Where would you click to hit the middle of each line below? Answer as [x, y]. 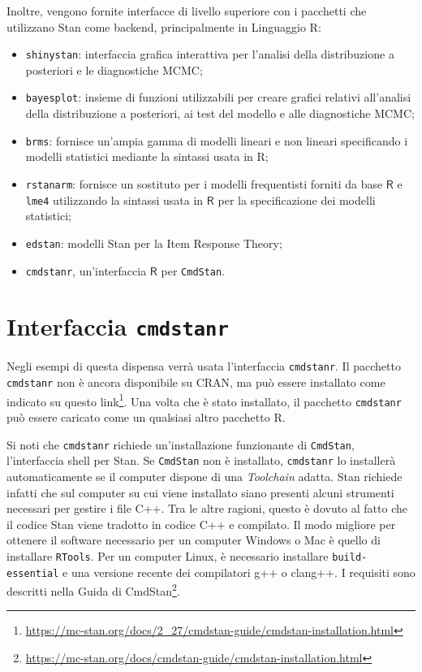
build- [350, 557]
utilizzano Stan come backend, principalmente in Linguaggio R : [164, 26]
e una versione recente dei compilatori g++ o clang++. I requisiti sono [239, 572]
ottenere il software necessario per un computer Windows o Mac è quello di [194, 540]
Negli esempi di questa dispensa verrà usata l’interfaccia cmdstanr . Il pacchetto [204, 366]
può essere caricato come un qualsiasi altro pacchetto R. [146, 417]
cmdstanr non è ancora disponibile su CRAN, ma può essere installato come [196, 382]
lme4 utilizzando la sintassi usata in [114, 199]
